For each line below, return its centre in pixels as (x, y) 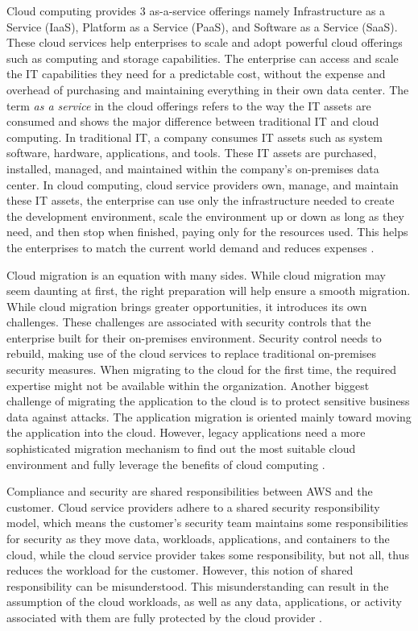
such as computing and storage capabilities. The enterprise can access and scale (203, 58)
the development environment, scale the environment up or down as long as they (205, 216)
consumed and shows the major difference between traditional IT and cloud (193, 121)
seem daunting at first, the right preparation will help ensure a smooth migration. (209, 291)
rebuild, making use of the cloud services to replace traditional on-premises (192, 353)
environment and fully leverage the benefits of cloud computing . (166, 464)
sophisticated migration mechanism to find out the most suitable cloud (181, 448)
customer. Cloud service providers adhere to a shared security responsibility (193, 506)
